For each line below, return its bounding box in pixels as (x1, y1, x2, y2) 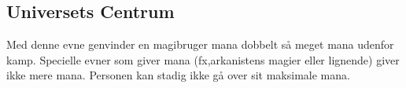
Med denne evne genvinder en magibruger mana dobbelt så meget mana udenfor (6, 36, 394, 53)
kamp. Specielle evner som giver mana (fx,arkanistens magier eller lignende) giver (6, 51, 400, 68)
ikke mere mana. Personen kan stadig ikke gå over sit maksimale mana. (6, 67, 350, 83)
